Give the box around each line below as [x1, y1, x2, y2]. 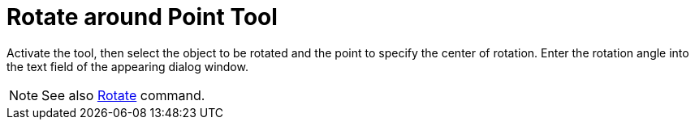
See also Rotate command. [41, 86, 205, 103]
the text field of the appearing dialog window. [6, 59, 248, 73]
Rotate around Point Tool [6, 3, 278, 31]
